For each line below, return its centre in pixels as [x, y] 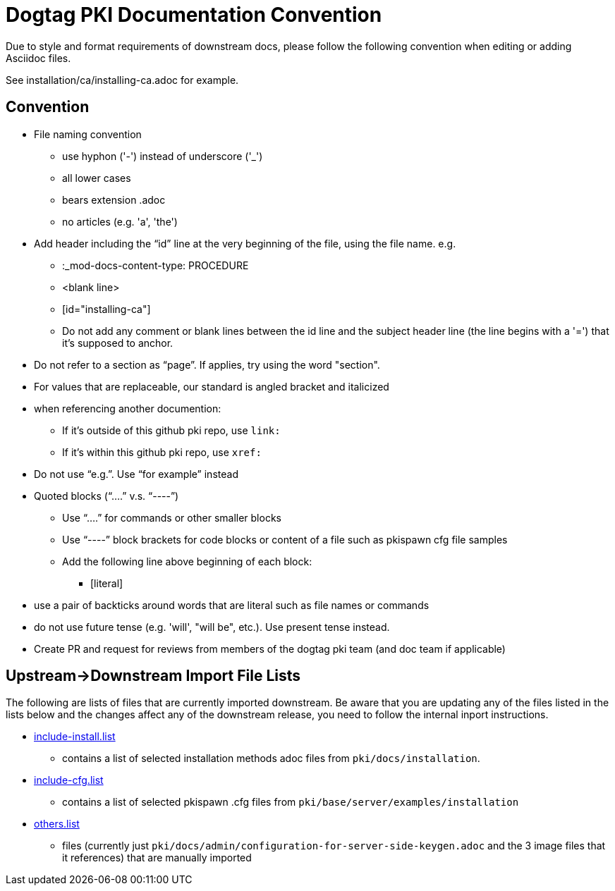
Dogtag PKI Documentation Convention [194, 15]
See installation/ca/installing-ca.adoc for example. [122, 80]
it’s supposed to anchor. [118, 343]
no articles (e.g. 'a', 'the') [120, 221]
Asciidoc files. [38, 58]
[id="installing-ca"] [106, 309]
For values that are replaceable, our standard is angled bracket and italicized [212, 386]
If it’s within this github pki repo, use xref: [162, 452]
